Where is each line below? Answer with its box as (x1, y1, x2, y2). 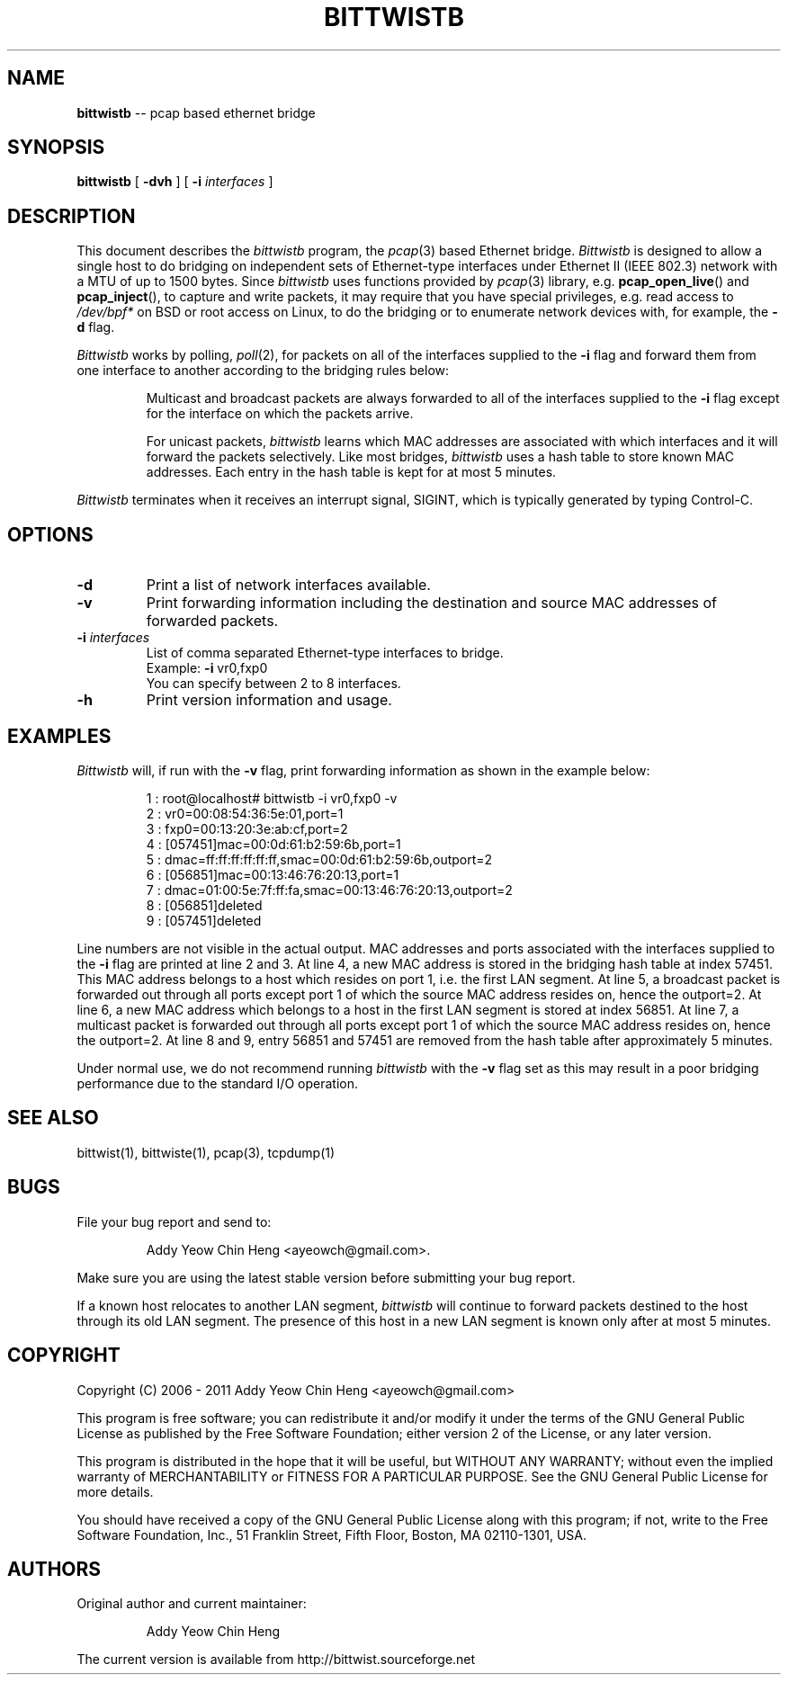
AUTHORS (7, 1557, 102, 1580)
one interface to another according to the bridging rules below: (76, 362, 450, 379)
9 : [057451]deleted (146, 912, 262, 928)
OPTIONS (7, 523, 94, 546)
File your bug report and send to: (76, 1213, 272, 1230)
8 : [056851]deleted (146, 897, 263, 913)
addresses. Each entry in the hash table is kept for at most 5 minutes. (146, 464, 557, 480)
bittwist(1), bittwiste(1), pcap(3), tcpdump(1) (76, 1144, 336, 1160)
